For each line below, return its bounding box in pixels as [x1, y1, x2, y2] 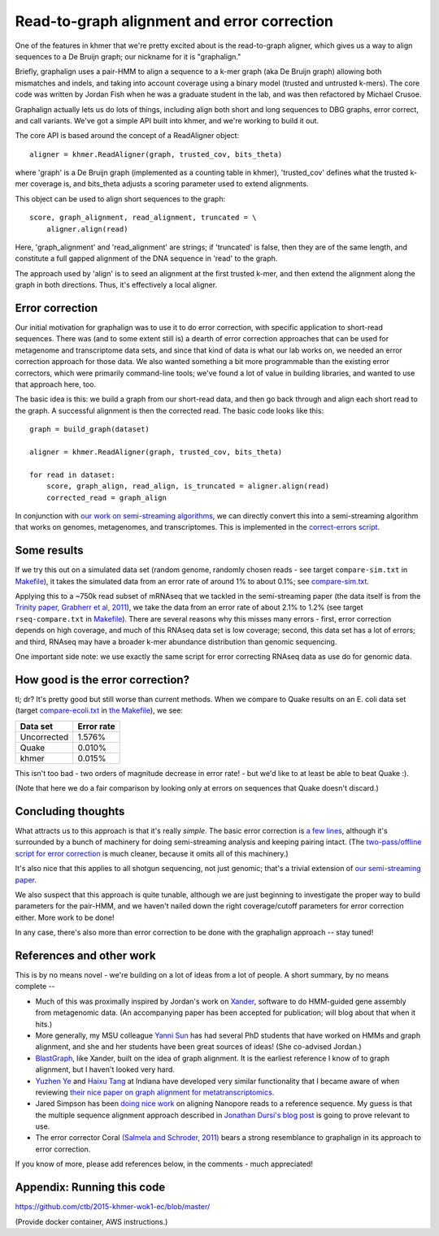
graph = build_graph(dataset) [29, 425, 150, 434]
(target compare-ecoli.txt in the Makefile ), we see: [15, 705, 183, 715]
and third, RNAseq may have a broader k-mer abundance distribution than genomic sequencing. [15, 636, 337, 646]
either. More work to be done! [15, 913, 115, 922]
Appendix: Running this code [15, 1181, 166, 1195]
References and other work [15, 948, 156, 962]
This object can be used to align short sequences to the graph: [15, 193, 226, 203]
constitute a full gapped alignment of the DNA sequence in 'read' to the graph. [15, 254, 278, 263]
